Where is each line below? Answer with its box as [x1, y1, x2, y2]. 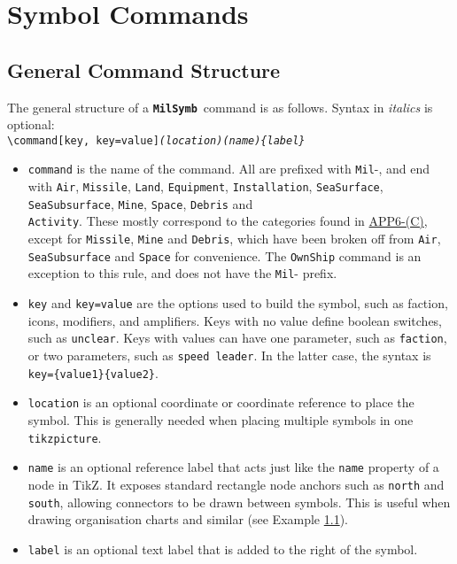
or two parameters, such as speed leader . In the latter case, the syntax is [27, 345, 431, 364]
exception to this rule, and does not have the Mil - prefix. [27, 264, 337, 282]
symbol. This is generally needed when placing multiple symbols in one [27, 410, 414, 429]
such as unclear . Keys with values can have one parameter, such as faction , [27, 328, 447, 347]
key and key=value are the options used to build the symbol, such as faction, [27, 294, 448, 313]
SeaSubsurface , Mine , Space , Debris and [27, 194, 253, 212]
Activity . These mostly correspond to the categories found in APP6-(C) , [27, 212, 428, 230]
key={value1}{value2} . [27, 363, 159, 382]
